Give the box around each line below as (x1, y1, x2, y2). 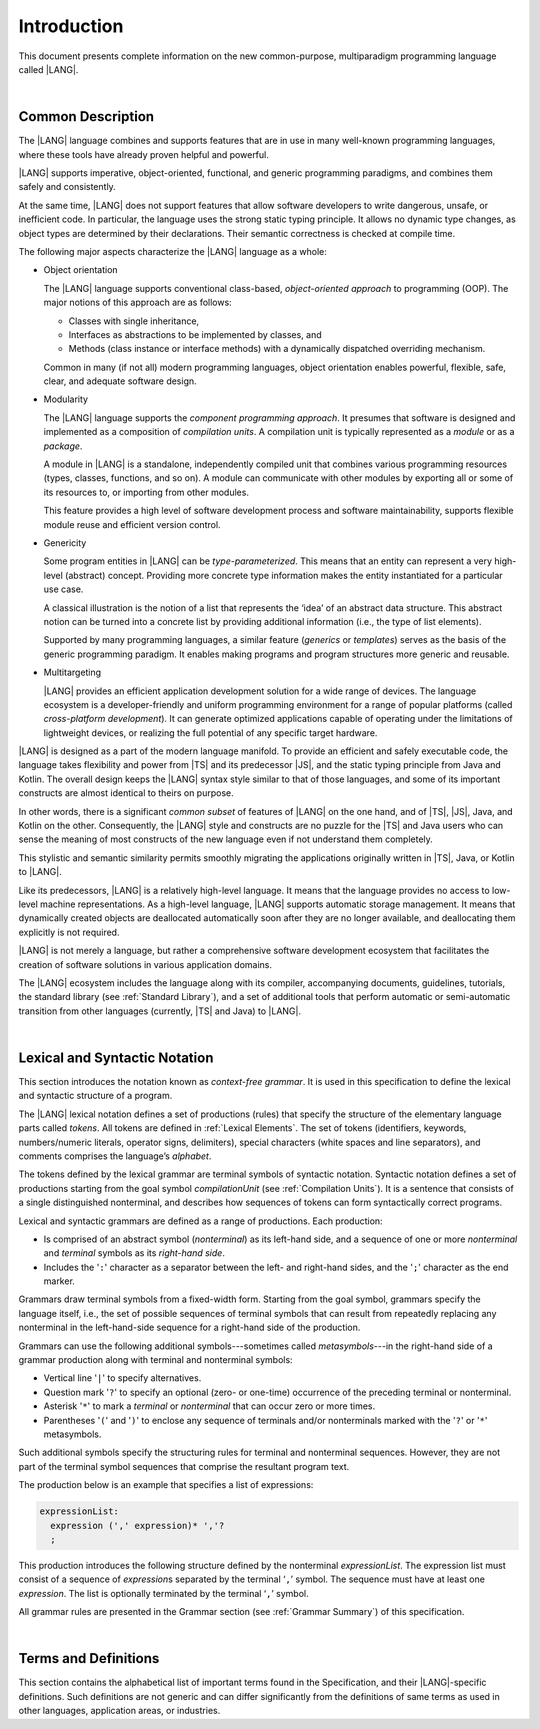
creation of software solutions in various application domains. (18, 958, 273, 970)
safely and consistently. (18, 181, 117, 193)
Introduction (18, 15, 124, 37)
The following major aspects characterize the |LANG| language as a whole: (18, 245, 327, 257)
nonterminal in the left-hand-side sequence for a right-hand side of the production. (18, 1321, 361, 1334)
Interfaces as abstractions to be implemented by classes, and (68, 328, 322, 340)
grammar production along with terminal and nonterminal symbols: (18, 1354, 294, 1366)
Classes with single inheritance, (68, 315, 200, 327)
